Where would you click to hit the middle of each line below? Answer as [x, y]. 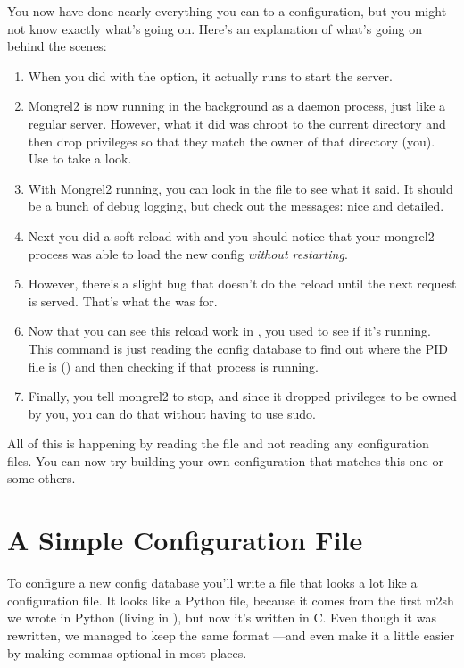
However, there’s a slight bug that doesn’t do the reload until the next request [242, 284]
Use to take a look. [80, 159]
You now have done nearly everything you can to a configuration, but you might [227, 11]
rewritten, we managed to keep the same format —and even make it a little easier [231, 635]
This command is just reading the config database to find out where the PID [238, 348]
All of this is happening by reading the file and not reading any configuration [218, 443]
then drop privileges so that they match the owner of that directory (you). [232, 141]
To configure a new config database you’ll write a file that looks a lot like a [212, 583]
